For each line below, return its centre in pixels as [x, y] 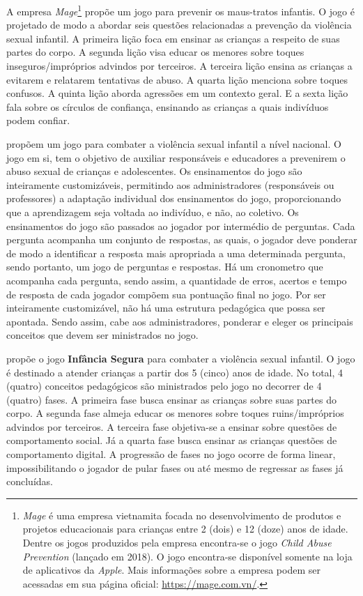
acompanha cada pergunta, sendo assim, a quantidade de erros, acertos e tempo [177, 280]
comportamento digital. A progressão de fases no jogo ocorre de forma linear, [171, 454]
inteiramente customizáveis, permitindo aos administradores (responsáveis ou [170, 184]
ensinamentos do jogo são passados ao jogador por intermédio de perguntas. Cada [181, 226]
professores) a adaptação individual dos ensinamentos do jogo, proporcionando [174, 198]
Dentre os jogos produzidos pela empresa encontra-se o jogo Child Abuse [177, 543]
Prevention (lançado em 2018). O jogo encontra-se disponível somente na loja [187, 556]
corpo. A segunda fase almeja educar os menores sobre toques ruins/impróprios [175, 413]
